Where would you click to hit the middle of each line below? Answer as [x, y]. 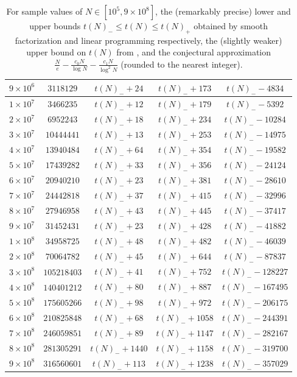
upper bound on [56, 52]
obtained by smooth [231, 26]
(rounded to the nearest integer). [182, 64]
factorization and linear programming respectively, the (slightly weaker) [148, 40]
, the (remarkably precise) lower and [223, 11]
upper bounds [55, 26]
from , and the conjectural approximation [194, 52]
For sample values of [44, 11]
